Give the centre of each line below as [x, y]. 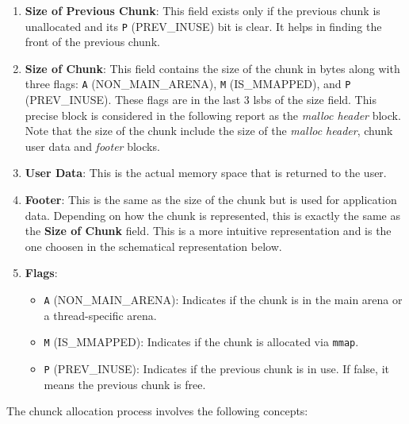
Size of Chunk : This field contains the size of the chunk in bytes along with [212, 68]
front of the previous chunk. [92, 42]
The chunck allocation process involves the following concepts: [157, 411]
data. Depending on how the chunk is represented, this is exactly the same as [212, 215]
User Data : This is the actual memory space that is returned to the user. [206, 173]
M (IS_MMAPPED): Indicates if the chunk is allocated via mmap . [201, 342]
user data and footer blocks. [92, 146]
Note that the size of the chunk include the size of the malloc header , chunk [209, 131]
